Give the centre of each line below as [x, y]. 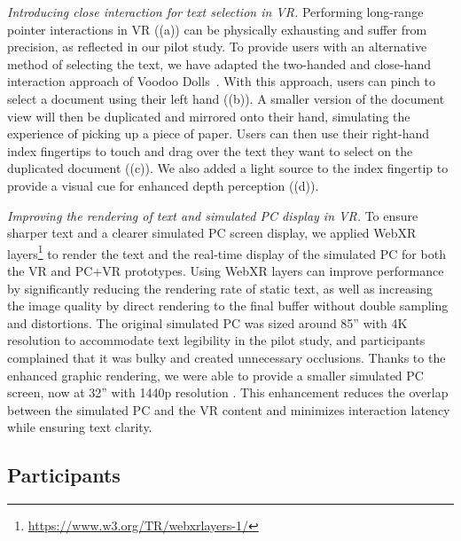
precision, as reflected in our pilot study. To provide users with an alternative [217, 47]
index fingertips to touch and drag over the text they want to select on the [210, 150]
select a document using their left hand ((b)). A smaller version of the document [226, 98]
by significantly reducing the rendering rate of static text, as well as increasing [220, 288]
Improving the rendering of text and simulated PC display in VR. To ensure [213, 215]
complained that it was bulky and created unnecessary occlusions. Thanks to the [227, 357]
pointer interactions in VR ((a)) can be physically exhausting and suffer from [217, 29]
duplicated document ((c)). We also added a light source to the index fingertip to [228, 168]
